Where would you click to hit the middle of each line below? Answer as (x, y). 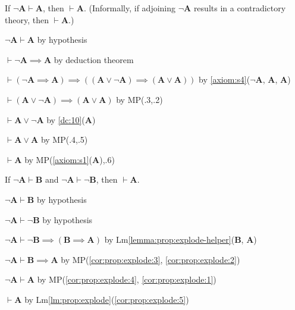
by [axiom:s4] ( (225, 79)
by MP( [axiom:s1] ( (59, 159)
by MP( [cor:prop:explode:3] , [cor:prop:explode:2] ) (150, 259)
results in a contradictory (240, 8)
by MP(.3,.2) (139, 99)
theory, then (27, 19)
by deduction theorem (94, 59)
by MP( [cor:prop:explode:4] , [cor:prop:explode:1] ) (127, 279)
